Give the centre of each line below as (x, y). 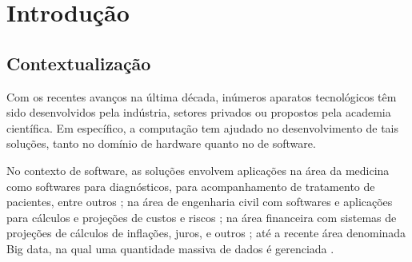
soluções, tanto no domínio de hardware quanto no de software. (161, 143)
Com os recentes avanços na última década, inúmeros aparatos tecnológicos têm (202, 96)
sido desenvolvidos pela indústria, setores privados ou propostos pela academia (199, 112)
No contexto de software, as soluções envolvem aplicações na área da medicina (198, 170)
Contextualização (79, 63)
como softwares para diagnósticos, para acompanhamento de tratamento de (191, 186)
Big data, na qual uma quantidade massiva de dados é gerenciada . (170, 248)
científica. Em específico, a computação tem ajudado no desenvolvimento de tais (202, 127)
